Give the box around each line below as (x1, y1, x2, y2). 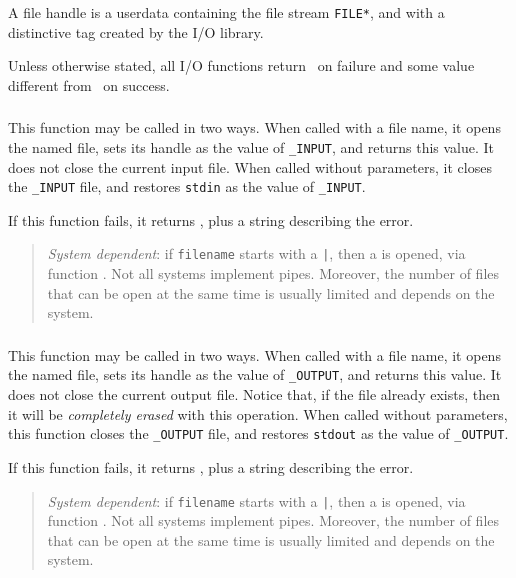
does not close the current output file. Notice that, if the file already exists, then (8, 384, 500, 405)
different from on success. (8, 74, 170, 95)
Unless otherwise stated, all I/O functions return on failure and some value (8, 55, 475, 76)
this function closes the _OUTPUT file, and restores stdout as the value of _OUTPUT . (8, 423, 509, 444)
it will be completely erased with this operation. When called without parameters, (8, 403, 508, 424)
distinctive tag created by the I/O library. (8, 21, 264, 42)
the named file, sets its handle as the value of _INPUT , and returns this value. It (8, 136, 495, 157)
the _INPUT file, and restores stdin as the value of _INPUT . (8, 176, 366, 197)
